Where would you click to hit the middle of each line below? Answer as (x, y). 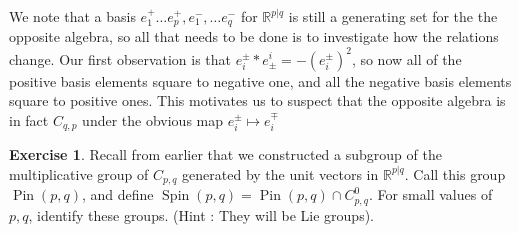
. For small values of (430, 194)
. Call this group (455, 173)
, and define (117, 194)
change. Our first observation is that (120, 58)
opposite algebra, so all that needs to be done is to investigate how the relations (254, 36)
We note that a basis (72, 16)
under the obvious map (153, 119)
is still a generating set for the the (393, 16)
